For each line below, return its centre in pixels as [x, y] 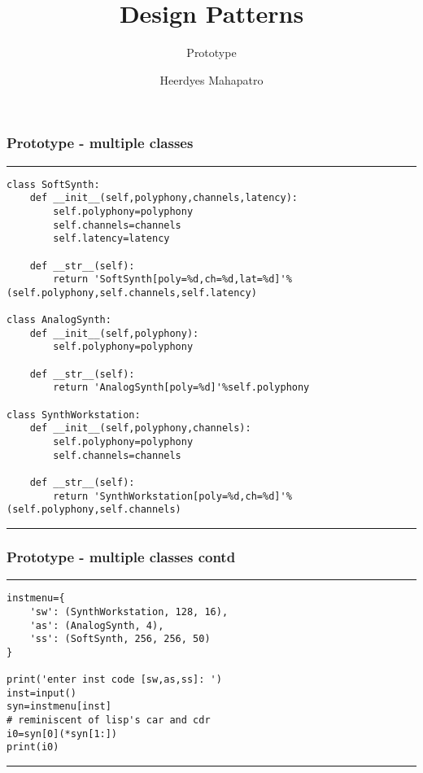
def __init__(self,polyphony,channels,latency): [164, 198]
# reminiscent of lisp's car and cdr [109, 721]
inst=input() [41, 693]
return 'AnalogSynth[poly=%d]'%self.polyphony [181, 388]
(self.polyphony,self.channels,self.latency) [132, 293]
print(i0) [33, 747]
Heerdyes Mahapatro [211, 79]
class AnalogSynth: [59, 320]
